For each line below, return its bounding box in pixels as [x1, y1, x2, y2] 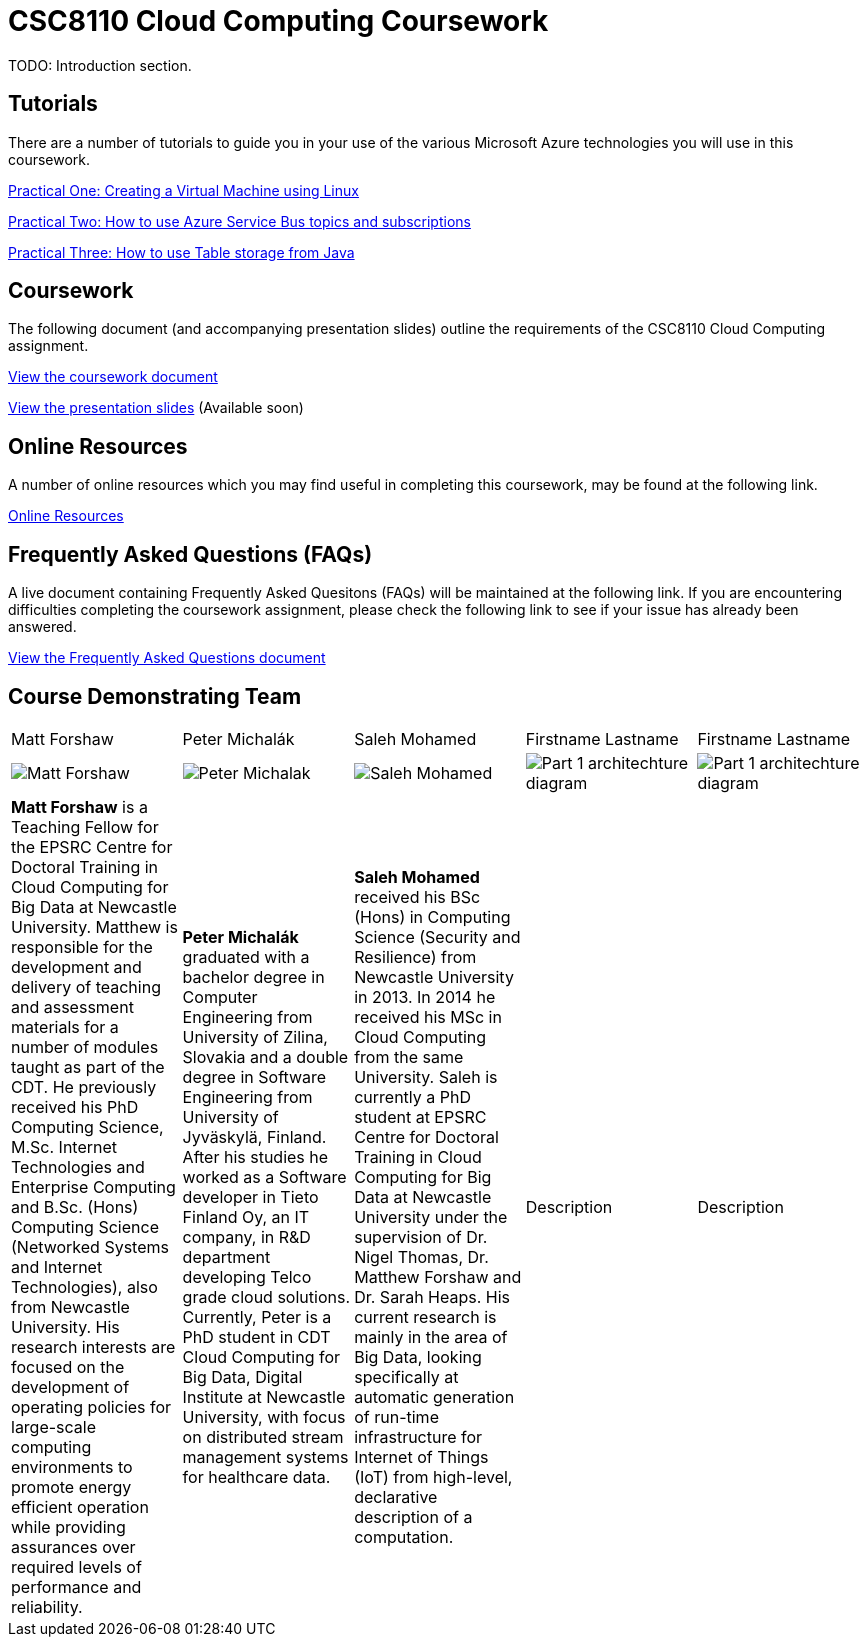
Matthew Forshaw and [354, 1266, 522, 1287]
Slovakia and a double [182, 1046, 349, 1067]
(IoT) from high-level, [354, 1466, 513, 1487]
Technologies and [11, 1156, 145, 1177]
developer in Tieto [182, 1186, 319, 1207]
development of [11, 1376, 130, 1397]
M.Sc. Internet [11, 1136, 118, 1157]
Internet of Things [354, 1446, 489, 1467]
